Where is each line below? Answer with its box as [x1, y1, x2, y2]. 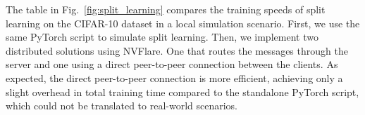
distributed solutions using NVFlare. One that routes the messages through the [6, 43, 348, 57]
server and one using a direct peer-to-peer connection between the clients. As [6, 57, 338, 72]
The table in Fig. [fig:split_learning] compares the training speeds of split [6, 2, 326, 16]
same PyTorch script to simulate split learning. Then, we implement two [6, 29, 318, 44]
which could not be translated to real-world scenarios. [6, 98, 237, 113]
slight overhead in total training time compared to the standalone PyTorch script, [6, 84, 359, 99]
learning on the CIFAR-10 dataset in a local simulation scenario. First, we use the [6, 15, 360, 30]
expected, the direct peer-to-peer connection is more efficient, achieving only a [6, 70, 343, 85]
